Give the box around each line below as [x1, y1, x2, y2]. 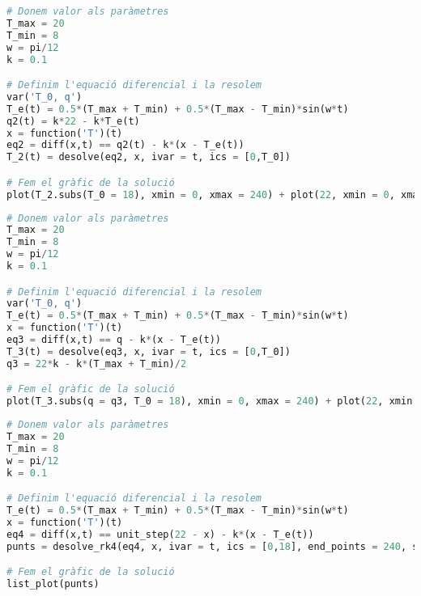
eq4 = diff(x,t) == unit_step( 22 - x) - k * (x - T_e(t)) [6, 528, 314, 540]
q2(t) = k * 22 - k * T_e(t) [6, 115, 140, 127]
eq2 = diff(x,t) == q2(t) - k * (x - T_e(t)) [6, 139, 245, 151]
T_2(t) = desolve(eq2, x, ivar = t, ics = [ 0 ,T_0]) [6, 151, 291, 163]
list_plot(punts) [6, 578, 100, 590]
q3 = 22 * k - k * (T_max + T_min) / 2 [6, 357, 187, 370]
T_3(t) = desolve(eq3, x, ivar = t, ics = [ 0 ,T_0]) [6, 345, 291, 357]
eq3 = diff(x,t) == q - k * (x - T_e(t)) [6, 334, 221, 346]
